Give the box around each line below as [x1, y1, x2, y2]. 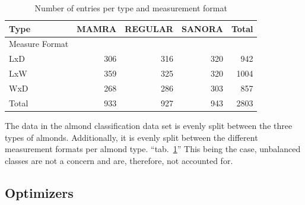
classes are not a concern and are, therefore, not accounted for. [5, 154, 233, 166]
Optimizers [5, 183, 74, 201]
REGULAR [125, 22, 173, 34]
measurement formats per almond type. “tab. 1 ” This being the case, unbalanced [5, 143, 301, 155]
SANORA [181, 22, 224, 34]
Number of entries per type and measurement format [34, 2, 227, 14]
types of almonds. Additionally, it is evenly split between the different [5, 131, 258, 143]
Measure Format [9, 37, 69, 50]
